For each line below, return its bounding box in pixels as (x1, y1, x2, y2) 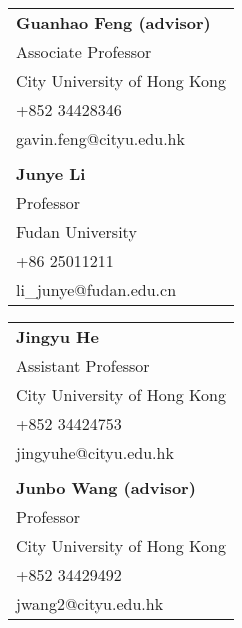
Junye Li (16, 162, 86, 185)
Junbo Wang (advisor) (16, 476, 196, 499)
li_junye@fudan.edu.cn (16, 278, 177, 301)
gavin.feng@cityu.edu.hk (16, 127, 185, 150)
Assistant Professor (16, 354, 150, 377)
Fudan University (16, 220, 137, 243)
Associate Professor (16, 40, 152, 63)
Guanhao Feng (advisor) (16, 11, 211, 34)
